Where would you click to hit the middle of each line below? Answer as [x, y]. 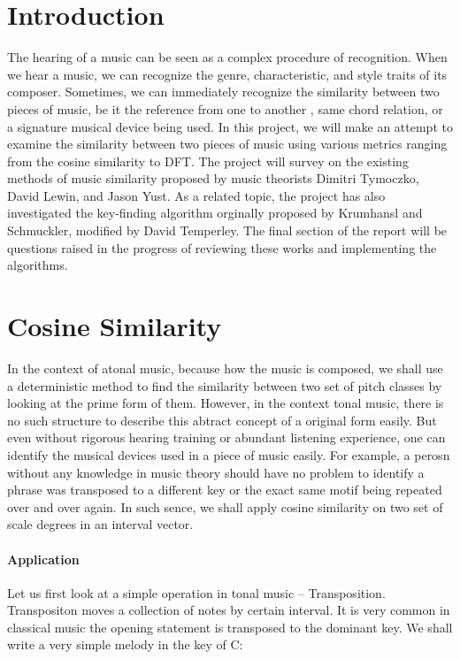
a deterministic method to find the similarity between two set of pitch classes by [225, 385]
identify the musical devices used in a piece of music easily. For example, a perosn [229, 454]
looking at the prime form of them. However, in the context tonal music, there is [226, 403]
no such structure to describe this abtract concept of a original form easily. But [222, 420]
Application [43, 559]
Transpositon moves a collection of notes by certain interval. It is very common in [229, 610]
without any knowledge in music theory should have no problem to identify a [216, 472]
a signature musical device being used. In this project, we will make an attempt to [230, 126]
